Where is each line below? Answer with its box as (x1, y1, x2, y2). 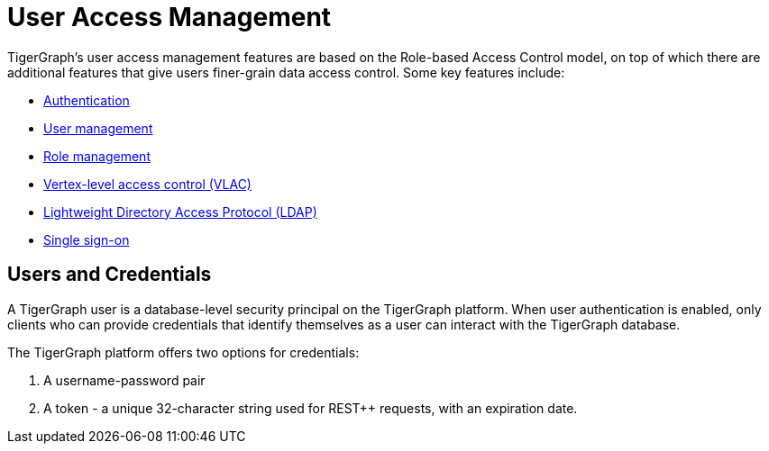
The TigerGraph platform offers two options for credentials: (7, 344, 360, 360)
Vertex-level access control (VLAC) (43, 176, 252, 192)
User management (43, 120, 153, 136)
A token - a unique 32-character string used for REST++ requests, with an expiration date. (43, 400, 578, 416)
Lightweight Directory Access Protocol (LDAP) (43, 203, 317, 220)
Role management (43, 148, 151, 164)
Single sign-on (43, 231, 130, 248)
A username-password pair (43, 372, 206, 388)
